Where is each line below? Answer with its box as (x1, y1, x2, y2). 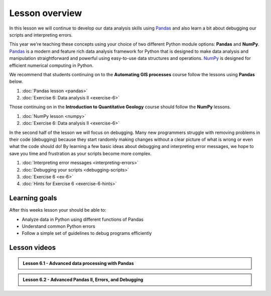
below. (9, 78, 23, 85)
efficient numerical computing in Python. (9, 62, 94, 68)
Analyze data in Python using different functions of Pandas (22, 216, 144, 222)
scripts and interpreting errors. (9, 32, 73, 38)
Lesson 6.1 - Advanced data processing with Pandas (23, 260, 134, 266)
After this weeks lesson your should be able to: (9, 207, 106, 213)
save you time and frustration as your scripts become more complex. (9, 151, 152, 157)
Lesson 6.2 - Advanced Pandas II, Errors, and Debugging (23, 276, 144, 283)
